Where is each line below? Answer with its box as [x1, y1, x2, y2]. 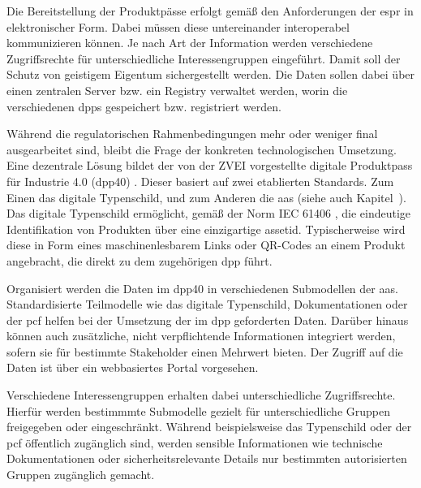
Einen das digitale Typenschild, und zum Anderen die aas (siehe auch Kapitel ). [6, 188, 406, 205]
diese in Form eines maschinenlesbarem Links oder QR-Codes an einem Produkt [6, 236, 406, 253]
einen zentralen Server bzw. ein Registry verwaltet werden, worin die [6, 81, 348, 98]
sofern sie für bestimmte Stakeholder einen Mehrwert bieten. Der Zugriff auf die [6, 343, 403, 360]
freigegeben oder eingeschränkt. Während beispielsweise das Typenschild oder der [6, 418, 412, 435]
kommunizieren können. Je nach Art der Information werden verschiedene [6, 34, 373, 51]
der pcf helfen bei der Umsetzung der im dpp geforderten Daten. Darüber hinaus [6, 311, 409, 328]
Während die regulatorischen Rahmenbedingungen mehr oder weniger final [6, 125, 378, 142]
